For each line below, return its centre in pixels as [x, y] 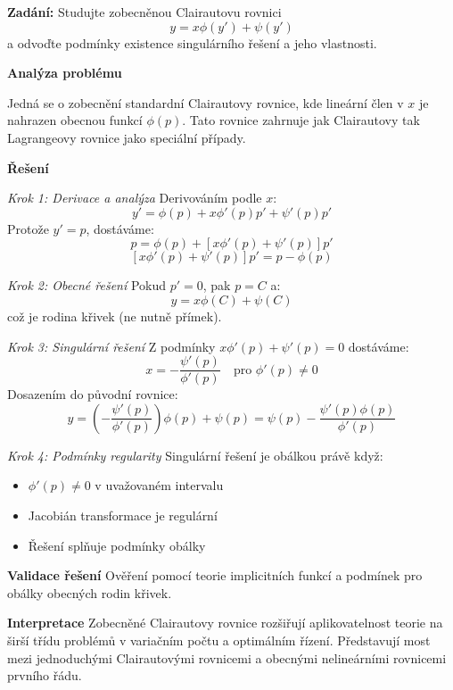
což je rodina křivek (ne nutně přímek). [115, 316]
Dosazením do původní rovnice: [93, 394]
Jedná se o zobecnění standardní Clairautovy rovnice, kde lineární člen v [206, 102]
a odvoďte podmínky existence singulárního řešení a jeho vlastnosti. [192, 42]
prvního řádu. [45, 675]
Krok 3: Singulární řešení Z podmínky [111, 346]
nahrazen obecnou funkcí [75, 120]
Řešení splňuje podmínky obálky [117, 545]
